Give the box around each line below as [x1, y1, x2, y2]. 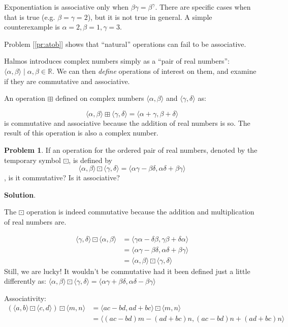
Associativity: [4, 292, 46, 303]
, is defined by [69, 154, 112, 165]
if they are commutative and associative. [4, 75, 130, 86]
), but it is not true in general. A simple [87, 11, 212, 22]
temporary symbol [4, 154, 61, 165]
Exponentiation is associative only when [4, 2, 129, 12]
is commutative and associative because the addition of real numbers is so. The [4, 117, 250, 128]
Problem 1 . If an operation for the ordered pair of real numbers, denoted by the [4, 144, 258, 155]
